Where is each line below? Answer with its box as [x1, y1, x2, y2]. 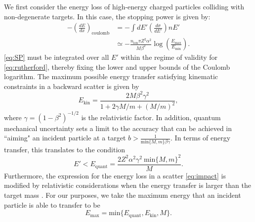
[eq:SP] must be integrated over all [4, 52, 109, 62]
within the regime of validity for [121, 52, 218, 62]
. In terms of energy [170, 133, 231, 143]
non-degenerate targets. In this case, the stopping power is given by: [4, 11, 211, 21]
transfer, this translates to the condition [4, 144, 126, 154]
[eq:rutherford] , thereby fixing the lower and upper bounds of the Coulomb [4, 61, 230, 72]
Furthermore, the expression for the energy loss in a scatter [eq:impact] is [4, 170, 226, 180]
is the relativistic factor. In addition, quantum [81, 112, 221, 122]
